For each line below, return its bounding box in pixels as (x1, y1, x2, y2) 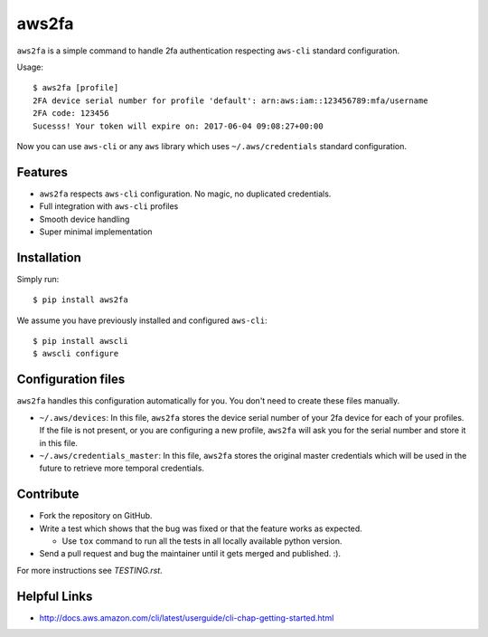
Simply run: (16, 273, 60, 284)
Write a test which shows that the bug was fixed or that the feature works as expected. (39, 523, 363, 534)
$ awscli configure (33, 348, 119, 359)
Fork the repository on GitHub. (39, 510, 153, 521)
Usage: (16, 62, 44, 72)
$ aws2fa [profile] (33, 82, 119, 93)
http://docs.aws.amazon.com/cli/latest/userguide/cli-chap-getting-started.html (39, 612, 334, 623)
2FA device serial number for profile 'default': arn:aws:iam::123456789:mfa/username (33, 95, 428, 106)
